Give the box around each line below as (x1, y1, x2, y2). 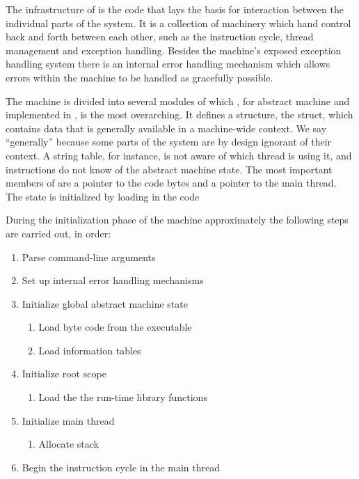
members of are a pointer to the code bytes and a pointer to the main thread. (6, 175, 337, 190)
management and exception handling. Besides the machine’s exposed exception (6, 42, 342, 57)
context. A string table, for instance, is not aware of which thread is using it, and (6, 148, 352, 162)
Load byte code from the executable (38, 320, 192, 334)
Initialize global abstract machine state (22, 296, 188, 311)
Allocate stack (38, 437, 99, 451)
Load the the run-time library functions (38, 390, 207, 405)
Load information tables (38, 343, 141, 357)
